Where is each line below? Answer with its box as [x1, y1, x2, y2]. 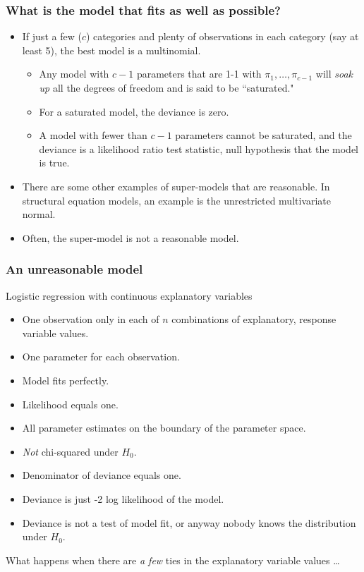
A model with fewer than [39, 128, 147, 142]
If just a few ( [22, 29, 82, 44]
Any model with [39, 66, 109, 81]
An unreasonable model [6, 260, 143, 278]
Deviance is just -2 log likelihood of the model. [22, 491, 224, 506]
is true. [39, 155, 70, 170]
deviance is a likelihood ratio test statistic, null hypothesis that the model [39, 141, 358, 156]
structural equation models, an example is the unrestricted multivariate [22, 193, 332, 207]
